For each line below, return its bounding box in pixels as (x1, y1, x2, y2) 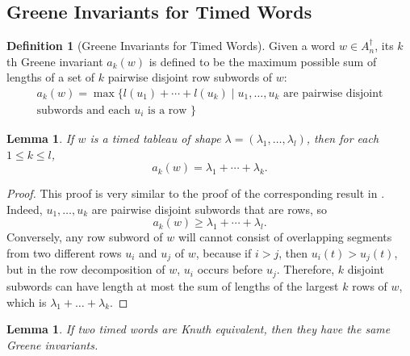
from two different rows (6, 245, 122, 262)
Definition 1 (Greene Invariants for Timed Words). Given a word (6, 37, 336, 54)
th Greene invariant (6, 52, 103, 69)
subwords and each (36, 105, 131, 117)
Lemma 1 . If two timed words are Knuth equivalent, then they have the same (6, 320, 391, 337)
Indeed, (6, 200, 43, 217)
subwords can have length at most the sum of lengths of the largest (6, 277, 339, 294)
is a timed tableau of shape (90, 130, 221, 147)
